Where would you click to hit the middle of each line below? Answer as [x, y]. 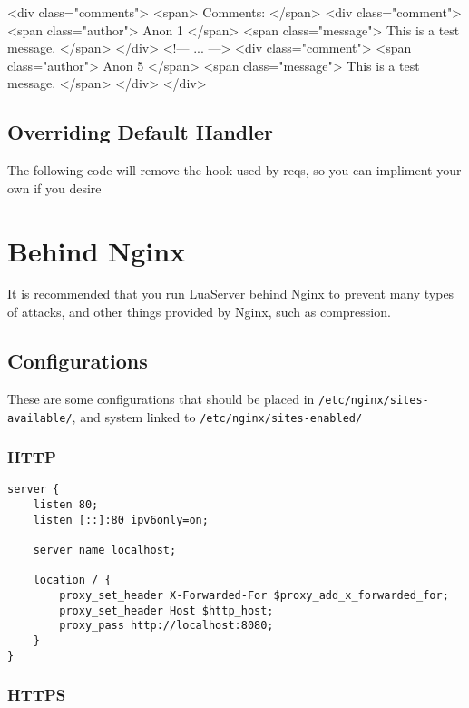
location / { [72, 580]
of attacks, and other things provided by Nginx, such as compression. [199, 312]
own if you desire [54, 187]
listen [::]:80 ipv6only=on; [121, 520]
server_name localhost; [105, 551]
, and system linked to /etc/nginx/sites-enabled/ [217, 416]
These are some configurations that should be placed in [161, 398]
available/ [40, 418]
